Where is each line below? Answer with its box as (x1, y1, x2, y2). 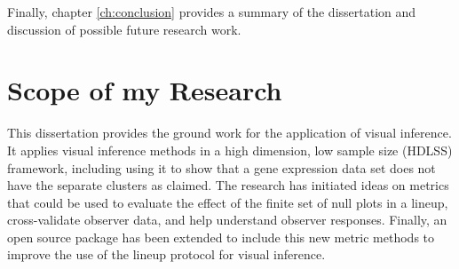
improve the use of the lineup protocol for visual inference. (7, 245, 326, 264)
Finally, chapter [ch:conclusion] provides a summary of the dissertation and (7, 3, 416, 20)
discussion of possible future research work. (7, 20, 241, 38)
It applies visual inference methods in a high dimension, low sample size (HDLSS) (7, 140, 453, 159)
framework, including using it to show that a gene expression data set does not (7, 158, 436, 177)
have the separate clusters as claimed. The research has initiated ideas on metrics (7, 176, 449, 194)
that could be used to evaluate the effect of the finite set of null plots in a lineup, (7, 193, 448, 211)
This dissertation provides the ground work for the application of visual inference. (7, 123, 452, 142)
